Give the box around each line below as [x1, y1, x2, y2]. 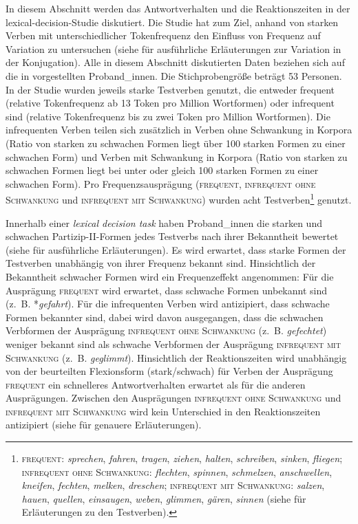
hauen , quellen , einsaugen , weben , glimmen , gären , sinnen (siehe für [21, 491, 306, 505]
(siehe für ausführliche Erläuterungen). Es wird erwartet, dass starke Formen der [6, 242, 346, 256]
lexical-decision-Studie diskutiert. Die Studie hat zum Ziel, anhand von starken [6, 14, 339, 29]
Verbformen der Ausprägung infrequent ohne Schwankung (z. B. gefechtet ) [6, 323, 327, 338]
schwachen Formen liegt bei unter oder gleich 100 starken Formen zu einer [6, 163, 319, 177]
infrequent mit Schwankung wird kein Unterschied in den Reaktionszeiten [6, 404, 321, 418]
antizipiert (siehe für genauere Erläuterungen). [6, 417, 202, 432]
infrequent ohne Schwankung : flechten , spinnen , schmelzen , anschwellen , [21, 464, 333, 479]
